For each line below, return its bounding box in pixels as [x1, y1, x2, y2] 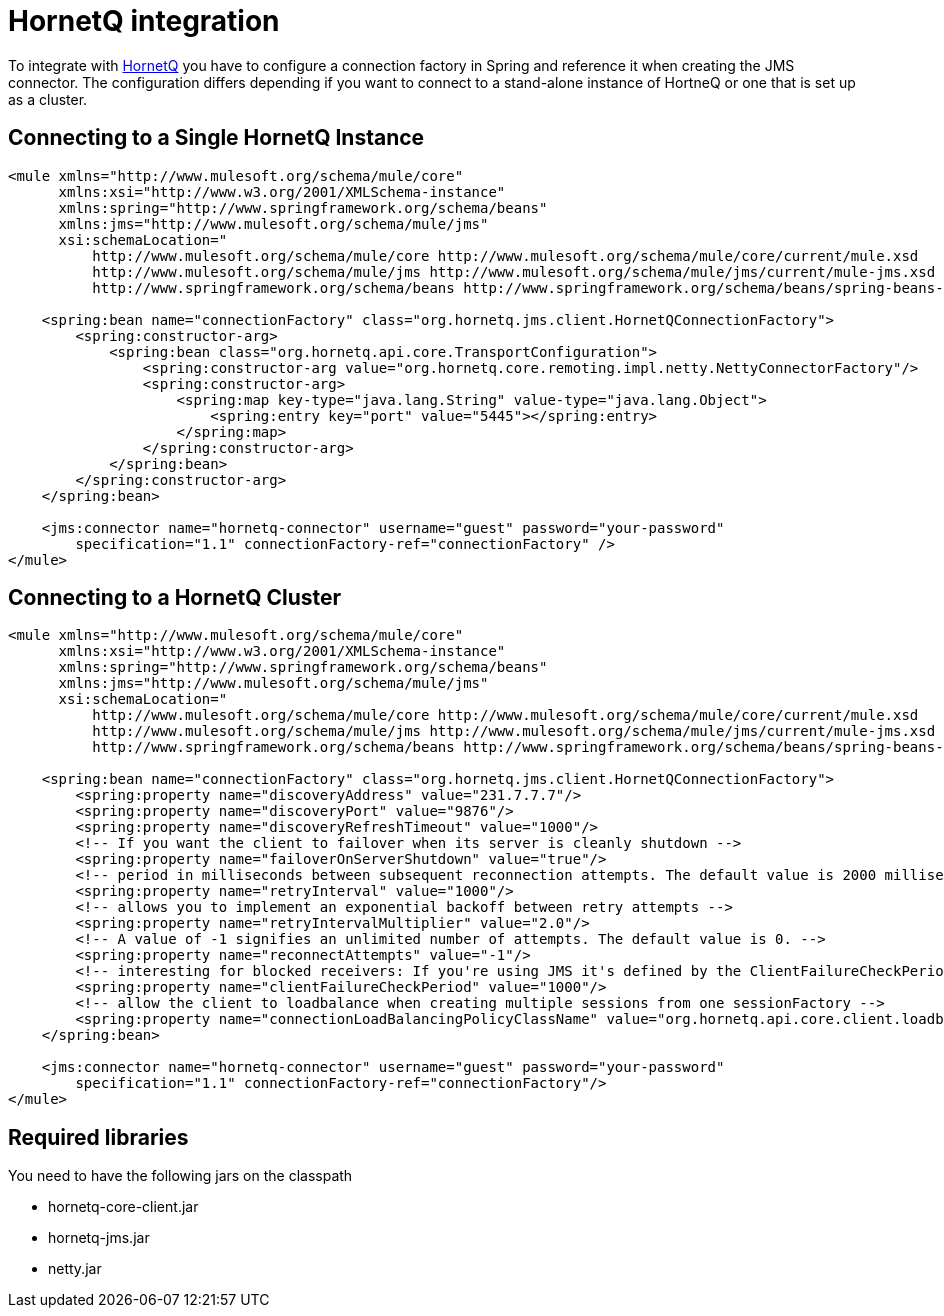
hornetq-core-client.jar [48, 1198, 199, 1216]
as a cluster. [8, 90, 88, 108]
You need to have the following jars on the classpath [8, 1167, 353, 1185]
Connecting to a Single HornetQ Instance [8, 125, 425, 151]
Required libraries [8, 1124, 189, 1150]
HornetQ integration [8, 4, 280, 38]
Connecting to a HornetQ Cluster [8, 585, 342, 611]
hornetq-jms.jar [48, 1229, 150, 1247]
